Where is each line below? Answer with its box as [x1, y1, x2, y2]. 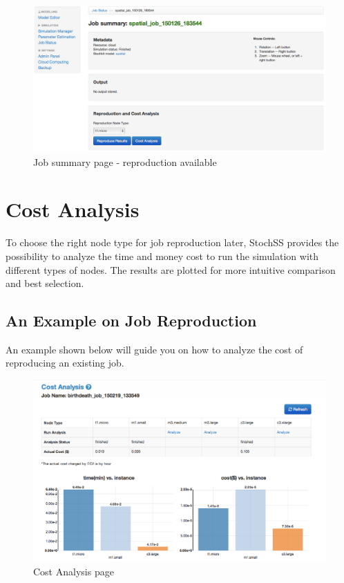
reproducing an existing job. [6, 355, 124, 370]
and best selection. [6, 276, 84, 290]
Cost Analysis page [33, 564, 114, 578]
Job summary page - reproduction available [33, 154, 217, 169]
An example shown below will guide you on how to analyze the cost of [6, 342, 303, 356]
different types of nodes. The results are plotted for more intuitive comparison [6, 262, 336, 277]
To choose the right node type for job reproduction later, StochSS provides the [6, 235, 339, 250]
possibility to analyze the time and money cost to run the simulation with [6, 248, 319, 263]
